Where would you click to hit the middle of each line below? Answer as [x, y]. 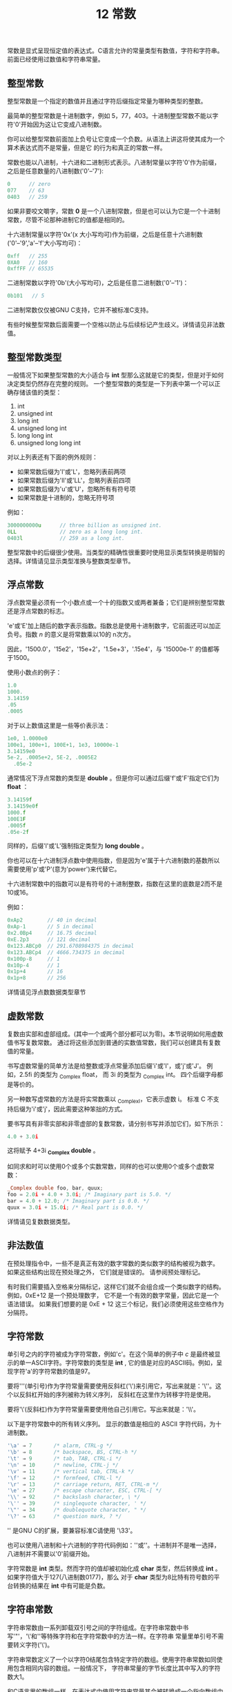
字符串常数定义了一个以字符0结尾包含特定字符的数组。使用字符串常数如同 [112, 1659]
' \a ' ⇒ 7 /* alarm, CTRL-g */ [60, 1446]
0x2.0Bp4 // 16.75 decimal [52, 933]
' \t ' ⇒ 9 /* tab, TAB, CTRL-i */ [65, 1459]
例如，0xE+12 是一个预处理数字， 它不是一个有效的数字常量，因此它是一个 [113, 1295]
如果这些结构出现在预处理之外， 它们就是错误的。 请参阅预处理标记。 [106, 1272]
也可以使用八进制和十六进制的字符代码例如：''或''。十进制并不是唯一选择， [114, 1545]
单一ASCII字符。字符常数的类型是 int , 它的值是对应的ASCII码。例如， [118, 1363]
